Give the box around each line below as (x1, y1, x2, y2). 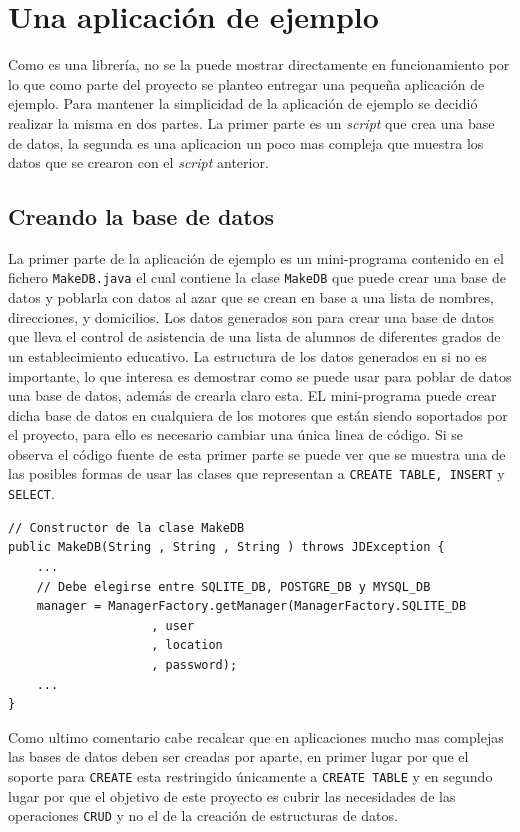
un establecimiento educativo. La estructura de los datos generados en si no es (8, 345, 487, 366)
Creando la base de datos (8, 201, 275, 232)
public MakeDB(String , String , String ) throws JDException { (8, 540, 445, 555)
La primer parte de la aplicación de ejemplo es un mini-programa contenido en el (8, 247, 504, 268)
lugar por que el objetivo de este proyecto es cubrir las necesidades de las (8, 785, 456, 806)
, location (151, 638, 223, 653)
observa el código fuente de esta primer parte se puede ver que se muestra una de (8, 443, 506, 464)
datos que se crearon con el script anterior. (8, 152, 269, 173)
